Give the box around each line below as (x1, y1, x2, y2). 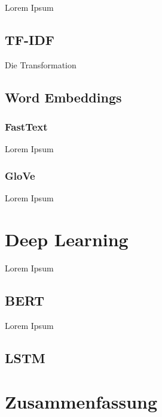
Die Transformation (5, 58, 77, 71)
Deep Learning (5, 226, 129, 251)
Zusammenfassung (5, 389, 158, 414)
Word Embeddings (5, 87, 122, 106)
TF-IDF (5, 30, 54, 49)
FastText (5, 119, 48, 134)
